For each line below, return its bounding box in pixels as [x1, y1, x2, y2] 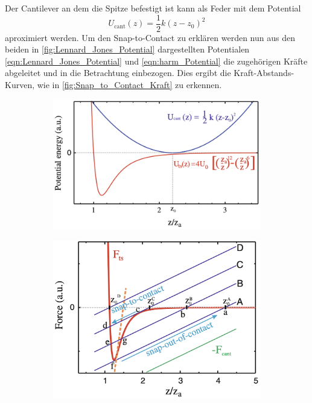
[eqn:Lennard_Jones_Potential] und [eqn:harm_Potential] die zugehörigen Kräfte [5, 54, 308, 67]
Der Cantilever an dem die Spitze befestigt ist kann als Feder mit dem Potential [5, 2, 301, 14]
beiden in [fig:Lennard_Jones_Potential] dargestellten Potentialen [5, 43, 250, 56]
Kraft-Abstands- [234, 66, 294, 79]
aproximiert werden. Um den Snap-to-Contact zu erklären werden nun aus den [5, 31, 295, 43]
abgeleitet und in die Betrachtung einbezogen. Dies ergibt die [5, 66, 231, 79]
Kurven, [5, 78, 35, 91]
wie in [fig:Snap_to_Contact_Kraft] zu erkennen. [37, 78, 222, 91]
